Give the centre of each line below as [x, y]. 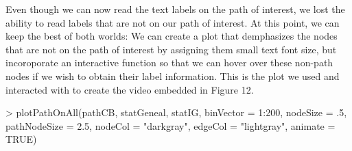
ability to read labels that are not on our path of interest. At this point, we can [173, 22]
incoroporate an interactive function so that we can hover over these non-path [169, 63]
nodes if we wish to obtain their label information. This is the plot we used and [173, 75]
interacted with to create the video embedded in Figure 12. [130, 89]
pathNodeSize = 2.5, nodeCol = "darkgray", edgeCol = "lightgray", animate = [171, 125]
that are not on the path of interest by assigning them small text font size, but [171, 49]
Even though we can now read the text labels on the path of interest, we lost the [175, 9]
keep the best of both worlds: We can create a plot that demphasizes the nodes [172, 36]
